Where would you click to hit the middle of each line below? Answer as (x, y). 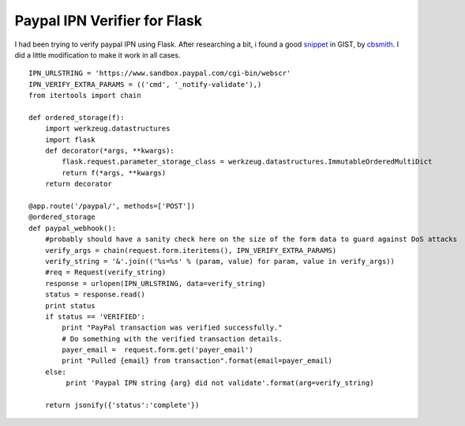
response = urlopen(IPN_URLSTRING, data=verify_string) (155, 283)
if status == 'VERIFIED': (95, 317)
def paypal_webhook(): (73, 228)
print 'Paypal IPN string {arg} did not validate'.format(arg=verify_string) (220, 383)
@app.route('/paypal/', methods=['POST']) (112, 206)
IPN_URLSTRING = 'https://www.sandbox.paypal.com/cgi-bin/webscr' (160, 74)
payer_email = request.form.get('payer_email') (158, 350)
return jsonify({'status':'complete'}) (122, 405)
